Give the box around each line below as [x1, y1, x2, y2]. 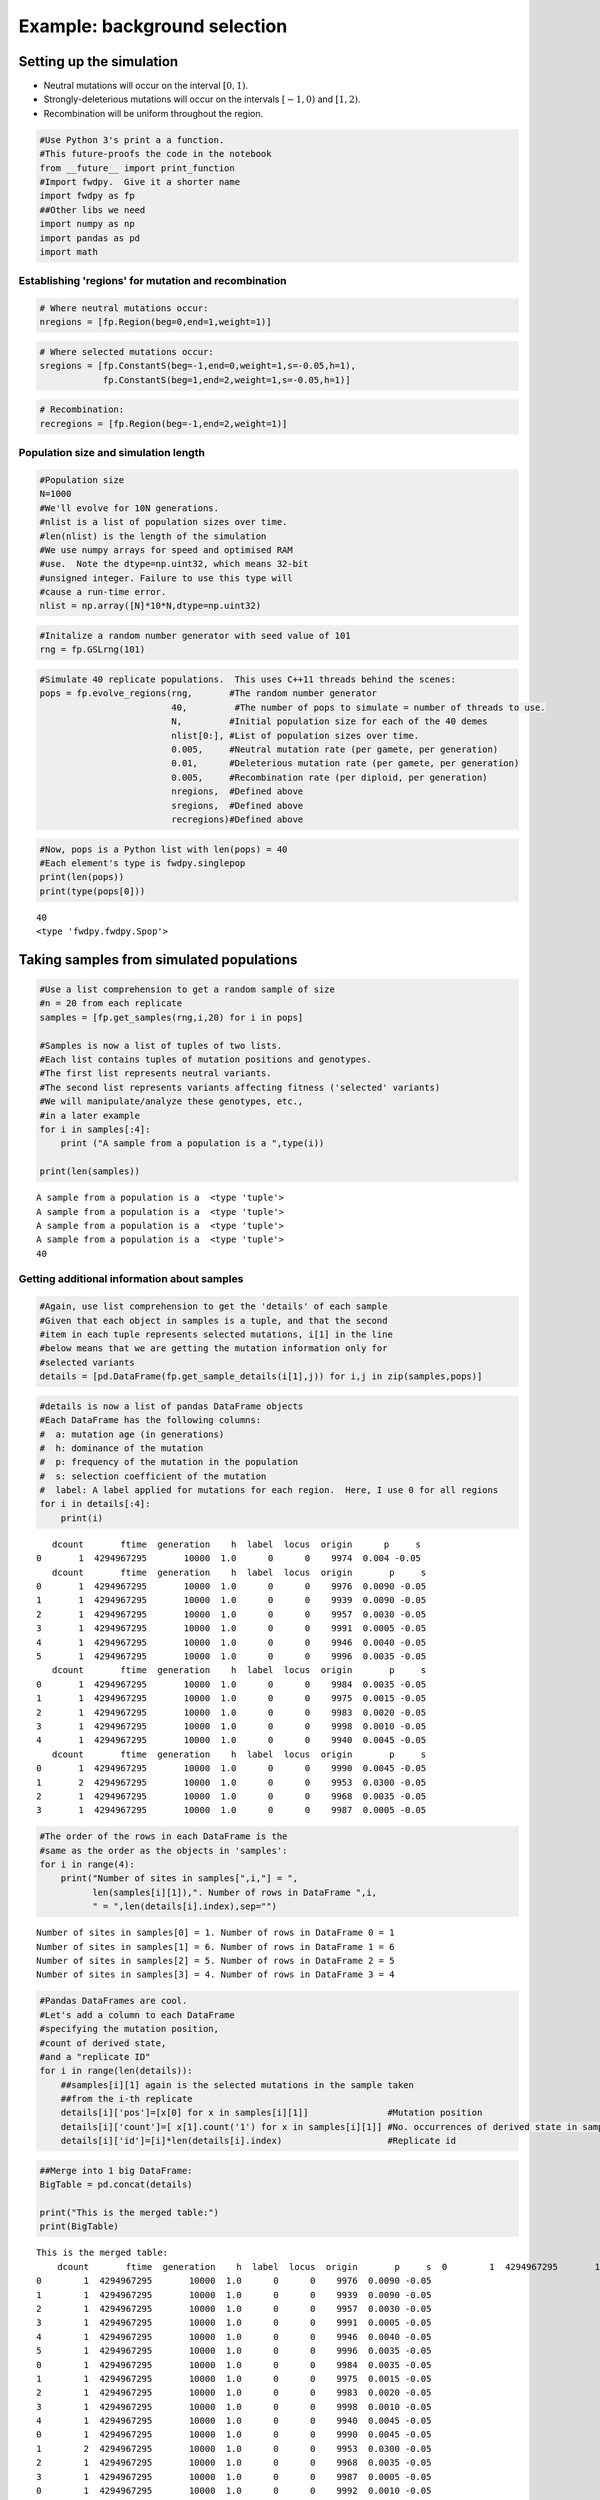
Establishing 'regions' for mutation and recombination [18, 274, 287, 288]
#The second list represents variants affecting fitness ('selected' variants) [39, 1081, 441, 1093]
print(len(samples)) [39, 1166, 140, 1177]
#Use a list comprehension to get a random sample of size [39, 984, 335, 995]
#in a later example [39, 1110, 140, 1121]
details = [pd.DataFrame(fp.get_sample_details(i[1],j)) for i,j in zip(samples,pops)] [39, 1371, 483, 1382]
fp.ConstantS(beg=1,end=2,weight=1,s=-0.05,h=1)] [102, 374, 351, 385]
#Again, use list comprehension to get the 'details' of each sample [39, 1301, 388, 1312]
